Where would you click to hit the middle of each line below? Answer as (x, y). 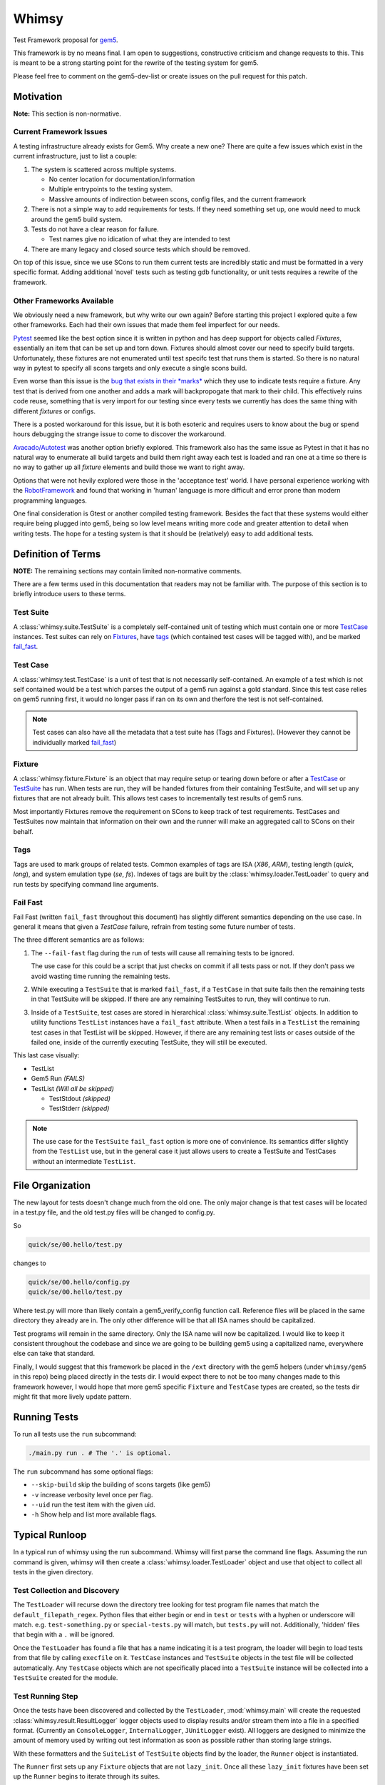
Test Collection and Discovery (66, 1590)
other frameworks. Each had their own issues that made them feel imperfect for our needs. (147, 325)
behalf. (23, 831)
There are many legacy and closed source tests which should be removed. (140, 249)
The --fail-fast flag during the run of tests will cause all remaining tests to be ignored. (163, 952)
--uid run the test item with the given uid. (93, 1505)
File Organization (52, 1185)
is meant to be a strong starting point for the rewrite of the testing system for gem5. (136, 63)
